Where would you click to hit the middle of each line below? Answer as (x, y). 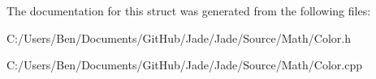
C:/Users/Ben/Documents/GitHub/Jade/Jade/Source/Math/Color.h (179, 37)
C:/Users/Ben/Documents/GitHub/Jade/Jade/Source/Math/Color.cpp (184, 65)
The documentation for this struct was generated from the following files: (189, 10)
